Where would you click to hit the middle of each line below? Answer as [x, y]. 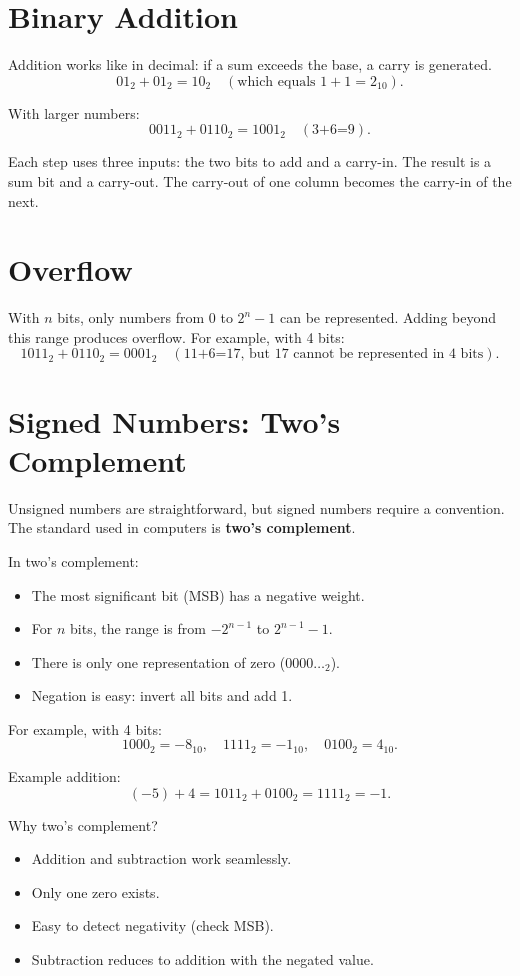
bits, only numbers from [131, 317]
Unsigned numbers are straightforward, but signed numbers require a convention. [256, 507]
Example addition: [64, 775]
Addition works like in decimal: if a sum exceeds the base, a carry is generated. [250, 64]
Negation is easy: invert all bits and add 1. [162, 695]
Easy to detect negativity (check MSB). [152, 925]
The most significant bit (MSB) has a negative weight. [198, 594]
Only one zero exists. [95, 891]
